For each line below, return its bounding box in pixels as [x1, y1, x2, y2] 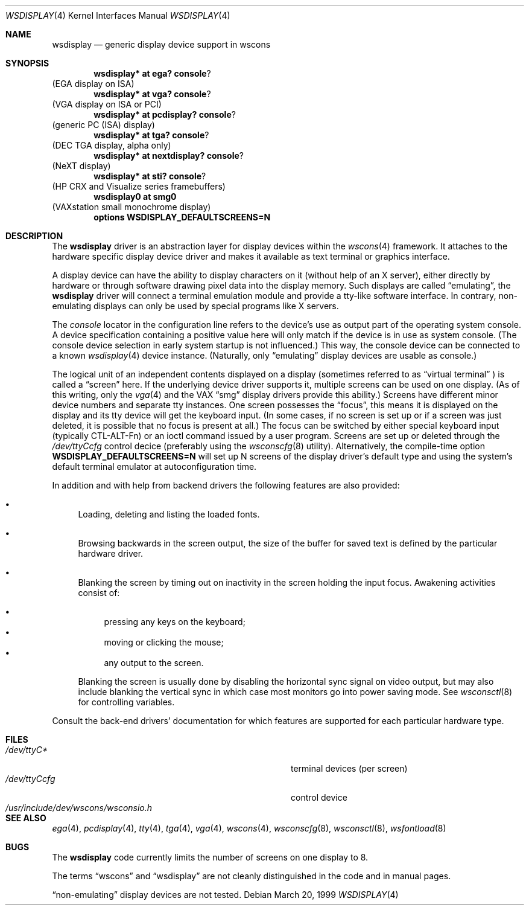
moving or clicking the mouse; [104, 637, 224, 647]
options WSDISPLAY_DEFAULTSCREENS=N [93, 212, 271, 222]
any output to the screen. [104, 658, 204, 668]
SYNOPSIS [5, 58, 49, 68]
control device [291, 792, 347, 803]
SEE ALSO [5, 813, 46, 823]
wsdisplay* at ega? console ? [93, 68, 211, 79]
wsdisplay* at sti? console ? [93, 171, 206, 181]
